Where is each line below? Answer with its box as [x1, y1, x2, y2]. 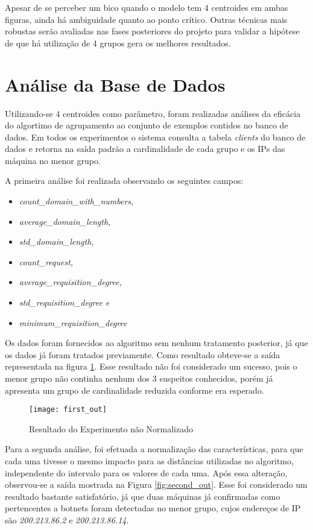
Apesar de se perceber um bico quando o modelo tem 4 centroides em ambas [5, 1, 288, 13]
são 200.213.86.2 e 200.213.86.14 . [5, 514, 129, 526]
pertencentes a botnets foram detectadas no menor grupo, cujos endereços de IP [5, 502, 301, 514]
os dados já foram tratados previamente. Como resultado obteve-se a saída [5, 348, 280, 361]
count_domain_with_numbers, [19, 195, 134, 207]
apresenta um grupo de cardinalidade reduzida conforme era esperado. [5, 383, 264, 396]
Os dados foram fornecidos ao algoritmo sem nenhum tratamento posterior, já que [5, 336, 308, 349]
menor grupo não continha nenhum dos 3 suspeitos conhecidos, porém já [5, 372, 273, 384]
